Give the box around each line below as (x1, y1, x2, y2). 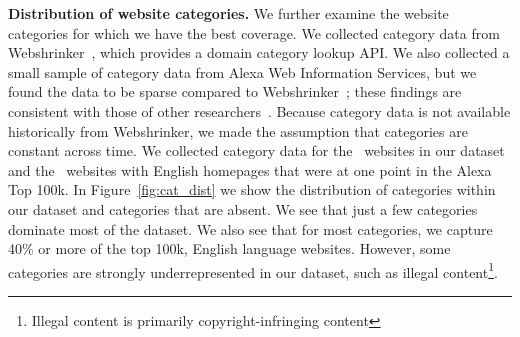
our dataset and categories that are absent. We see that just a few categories (8, 198, 478, 219)
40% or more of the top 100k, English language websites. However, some (8, 238, 451, 259)
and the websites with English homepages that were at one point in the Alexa (8, 159, 492, 180)
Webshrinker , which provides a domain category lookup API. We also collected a (8, 42, 510, 63)
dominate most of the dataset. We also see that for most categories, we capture (8, 218, 493, 239)
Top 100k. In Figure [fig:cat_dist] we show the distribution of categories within (8, 179, 496, 200)
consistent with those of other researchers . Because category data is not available (8, 100, 511, 121)
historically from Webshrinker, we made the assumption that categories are (8, 120, 468, 141)
